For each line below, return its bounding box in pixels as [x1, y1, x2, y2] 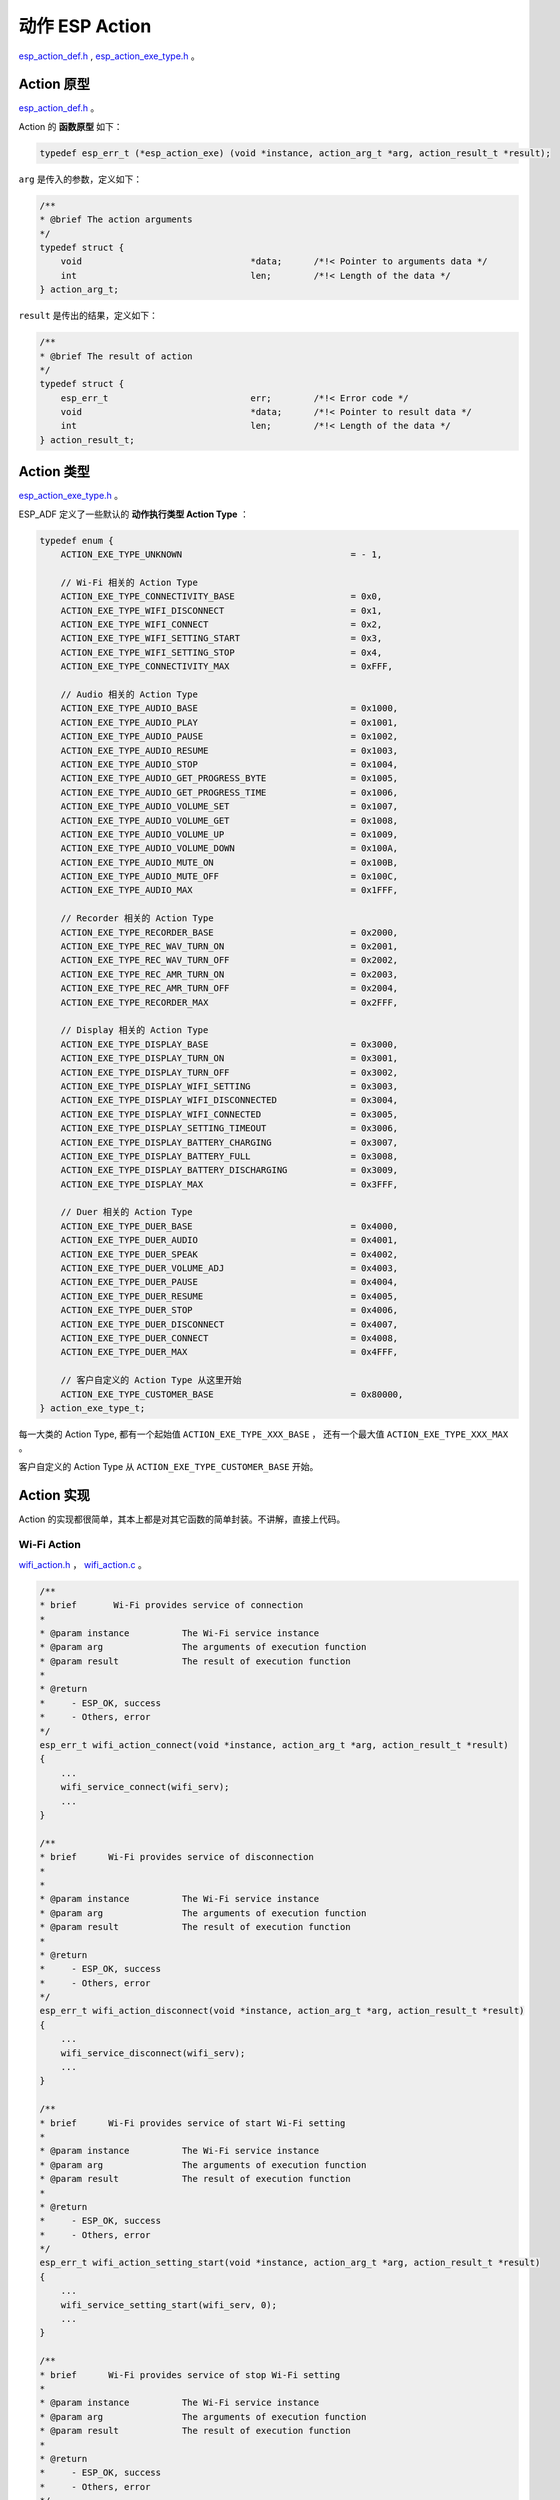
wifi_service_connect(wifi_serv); [60, 1781, 230, 1793]
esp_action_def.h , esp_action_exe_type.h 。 [18, 50, 200, 62]
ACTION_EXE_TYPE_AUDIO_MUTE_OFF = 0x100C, [60, 871, 399, 882]
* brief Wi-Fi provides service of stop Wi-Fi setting [39, 2369, 341, 2380]
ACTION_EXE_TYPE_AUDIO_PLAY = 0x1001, [60, 716, 399, 728]
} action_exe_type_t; [39, 1402, 146, 1414]
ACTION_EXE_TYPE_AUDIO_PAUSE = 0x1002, [60, 731, 399, 742]
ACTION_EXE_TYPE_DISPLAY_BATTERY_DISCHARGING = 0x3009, [60, 1165, 399, 1176]
